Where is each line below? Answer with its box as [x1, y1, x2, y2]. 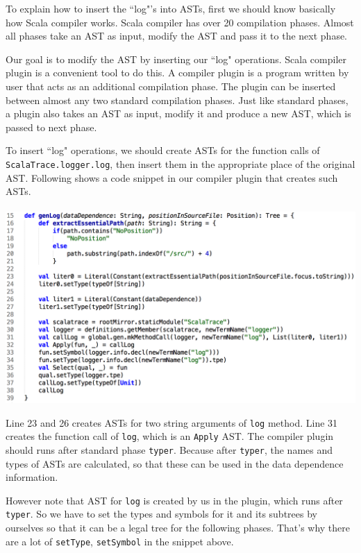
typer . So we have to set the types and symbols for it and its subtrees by [6, 507, 317, 521]
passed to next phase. [6, 119, 97, 134]
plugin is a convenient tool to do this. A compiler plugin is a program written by [6, 65, 349, 80]
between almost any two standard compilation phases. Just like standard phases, [6, 92, 349, 107]
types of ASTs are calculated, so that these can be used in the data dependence [6, 456, 344, 470]
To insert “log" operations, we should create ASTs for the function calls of [6, 143, 320, 158]
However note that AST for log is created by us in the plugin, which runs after [6, 493, 343, 507]
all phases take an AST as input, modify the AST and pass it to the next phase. [6, 28, 348, 43]
